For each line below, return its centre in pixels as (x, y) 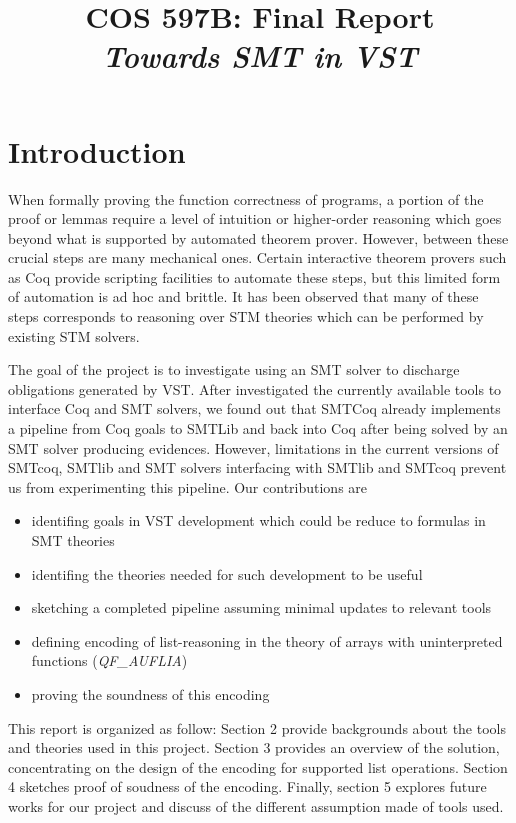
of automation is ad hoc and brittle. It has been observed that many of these (243, 296)
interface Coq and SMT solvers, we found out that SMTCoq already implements (254, 408)
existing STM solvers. (74, 335)
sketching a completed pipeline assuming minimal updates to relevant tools (261, 607)
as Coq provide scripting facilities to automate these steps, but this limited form (254, 276)
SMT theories (73, 540)
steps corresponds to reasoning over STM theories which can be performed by (246, 316)
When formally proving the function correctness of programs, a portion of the (246, 198)
